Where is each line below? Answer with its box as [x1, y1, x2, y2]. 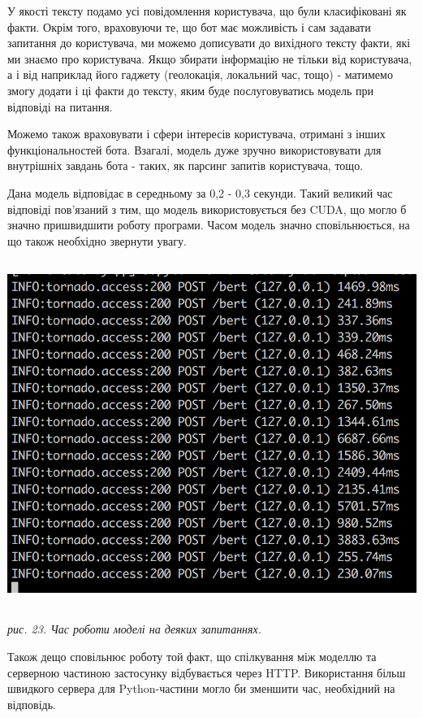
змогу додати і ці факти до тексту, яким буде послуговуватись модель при [7, 81, 374, 98]
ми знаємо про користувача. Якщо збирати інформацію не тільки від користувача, [7, 50, 412, 67]
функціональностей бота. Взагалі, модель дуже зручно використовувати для [7, 141, 382, 158]
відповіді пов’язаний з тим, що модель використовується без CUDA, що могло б [7, 200, 407, 217]
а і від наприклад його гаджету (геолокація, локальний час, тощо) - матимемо [7, 66, 393, 83]
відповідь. [7, 695, 57, 712]
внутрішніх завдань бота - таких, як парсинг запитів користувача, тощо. [7, 157, 364, 174]
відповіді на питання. [7, 98, 113, 115]
